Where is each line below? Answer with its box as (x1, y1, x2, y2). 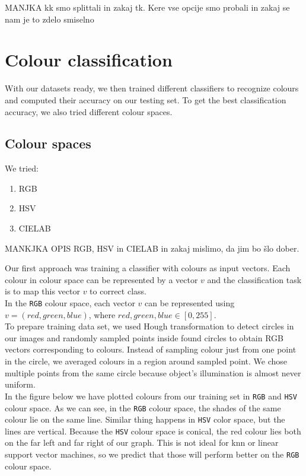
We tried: (5, 162, 39, 174)
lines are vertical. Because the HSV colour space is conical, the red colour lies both (5, 424, 301, 437)
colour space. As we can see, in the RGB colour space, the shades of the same (5, 401, 281, 414)
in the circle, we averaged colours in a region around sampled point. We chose (5, 355, 288, 367)
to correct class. (90, 285, 146, 297)
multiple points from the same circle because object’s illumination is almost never (5, 366, 301, 379)
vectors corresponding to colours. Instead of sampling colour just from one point (5, 343, 297, 356)
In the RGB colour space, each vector (5, 297, 135, 309)
